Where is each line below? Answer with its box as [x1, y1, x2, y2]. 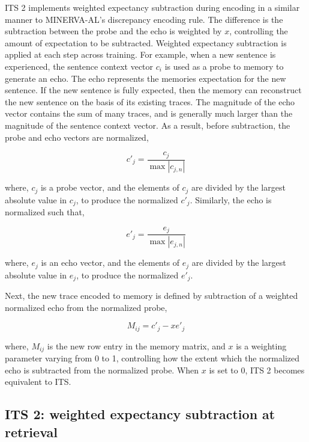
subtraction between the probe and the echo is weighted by [5, 25, 222, 37]
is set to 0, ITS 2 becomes [209, 363, 305, 376]
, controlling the [229, 25, 288, 37]
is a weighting [236, 339, 287, 352]
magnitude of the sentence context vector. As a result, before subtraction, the [5, 118, 290, 131]
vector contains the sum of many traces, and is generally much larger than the [5, 107, 293, 120]
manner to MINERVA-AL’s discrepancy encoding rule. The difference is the [5, 13, 283, 25]
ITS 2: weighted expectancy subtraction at [5, 405, 275, 423]
